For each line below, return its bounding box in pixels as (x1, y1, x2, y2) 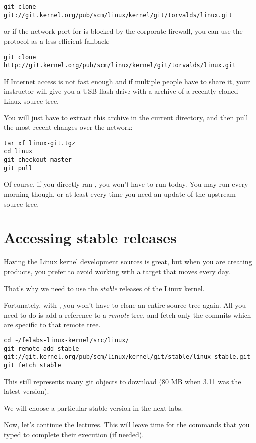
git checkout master (4, 156, 72, 164)
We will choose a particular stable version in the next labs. (4, 402, 183, 413)
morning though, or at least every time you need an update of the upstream (4, 189, 236, 199)
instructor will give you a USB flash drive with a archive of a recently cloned (4, 86, 238, 96)
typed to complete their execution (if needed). (4, 429, 144, 439)
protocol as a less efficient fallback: (4, 35, 110, 46)
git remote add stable (4, 345, 79, 352)
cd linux (4, 148, 33, 155)
